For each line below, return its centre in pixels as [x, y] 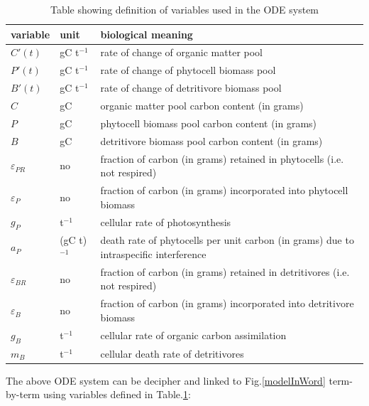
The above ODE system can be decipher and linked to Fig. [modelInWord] [166, 380]
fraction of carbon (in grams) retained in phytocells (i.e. [222, 158]
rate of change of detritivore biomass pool [191, 88]
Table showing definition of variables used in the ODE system [184, 9]
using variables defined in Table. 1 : [117, 394]
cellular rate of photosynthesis [166, 221]
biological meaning [147, 34]
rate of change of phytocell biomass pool [188, 70]
